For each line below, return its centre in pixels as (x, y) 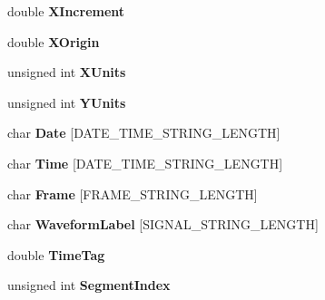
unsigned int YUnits (67, 102)
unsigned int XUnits (67, 72)
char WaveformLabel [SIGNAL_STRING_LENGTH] (163, 224)
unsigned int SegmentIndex (89, 285)
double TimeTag (56, 254)
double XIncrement (66, 11)
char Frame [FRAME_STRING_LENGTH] (133, 194)
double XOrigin (54, 41)
